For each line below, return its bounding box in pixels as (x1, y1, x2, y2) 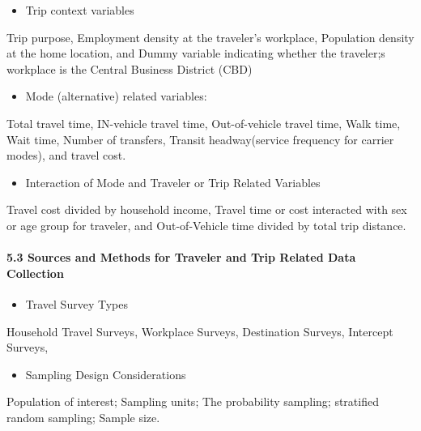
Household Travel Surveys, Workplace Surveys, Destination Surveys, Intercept (6, 322, 393, 339)
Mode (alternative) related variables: (25, 87, 207, 105)
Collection (6, 264, 64, 281)
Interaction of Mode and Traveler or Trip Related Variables (25, 173, 321, 190)
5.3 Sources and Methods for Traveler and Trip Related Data (6, 249, 356, 266)
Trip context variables (25, 2, 134, 18)
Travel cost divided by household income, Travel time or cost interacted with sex (6, 201, 407, 218)
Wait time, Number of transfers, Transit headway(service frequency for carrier (6, 130, 394, 147)
